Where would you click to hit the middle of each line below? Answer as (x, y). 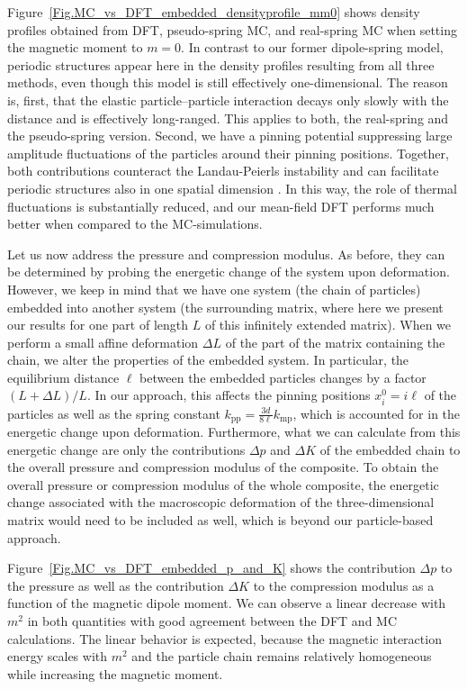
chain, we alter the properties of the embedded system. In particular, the (208, 360)
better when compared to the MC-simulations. (135, 224)
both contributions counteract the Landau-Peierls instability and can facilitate (223, 171)
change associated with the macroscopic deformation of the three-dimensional (221, 502)
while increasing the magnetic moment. (115, 673)
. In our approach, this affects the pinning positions (229, 395)
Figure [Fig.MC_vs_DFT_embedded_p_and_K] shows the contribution (211, 568)
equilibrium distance (63, 377)
